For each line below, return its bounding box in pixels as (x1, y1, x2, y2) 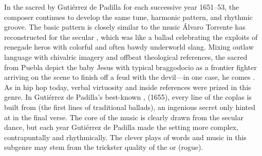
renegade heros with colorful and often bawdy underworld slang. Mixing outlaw (4, 41, 254, 52)
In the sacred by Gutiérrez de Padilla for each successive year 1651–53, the (4, 2, 239, 12)
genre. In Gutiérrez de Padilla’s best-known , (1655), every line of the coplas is (4, 92, 252, 102)
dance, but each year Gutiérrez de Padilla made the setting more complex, (4, 122, 238, 132)
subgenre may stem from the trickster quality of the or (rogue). (4, 142, 203, 152)
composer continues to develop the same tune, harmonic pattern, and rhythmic (4, 11, 253, 22)
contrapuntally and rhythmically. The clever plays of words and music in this (4, 131, 247, 142)
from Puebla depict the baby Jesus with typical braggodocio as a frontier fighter (4, 61, 257, 72)
